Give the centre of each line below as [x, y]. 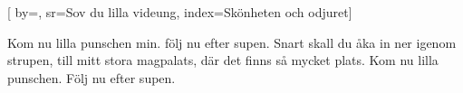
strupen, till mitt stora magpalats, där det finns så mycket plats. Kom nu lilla [223, 60]
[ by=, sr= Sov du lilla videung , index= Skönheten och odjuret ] [180, 12]
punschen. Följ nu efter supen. [92, 77]
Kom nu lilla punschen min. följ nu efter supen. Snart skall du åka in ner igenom [232, 42]
